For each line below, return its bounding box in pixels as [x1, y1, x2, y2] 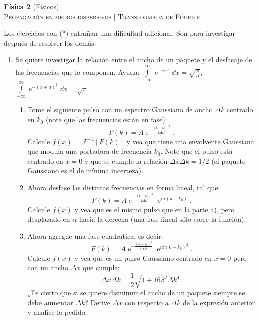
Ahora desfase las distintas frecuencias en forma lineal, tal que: [27, 182, 220, 193]
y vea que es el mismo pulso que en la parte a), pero [74, 204, 235, 214]
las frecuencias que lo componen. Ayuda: [15, 66, 140, 77]
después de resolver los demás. [4, 37, 96, 48]
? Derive [85, 297, 111, 307]
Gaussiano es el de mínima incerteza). [27, 165, 143, 176]
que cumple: [82, 262, 120, 273]
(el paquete [211, 155, 246, 166]
